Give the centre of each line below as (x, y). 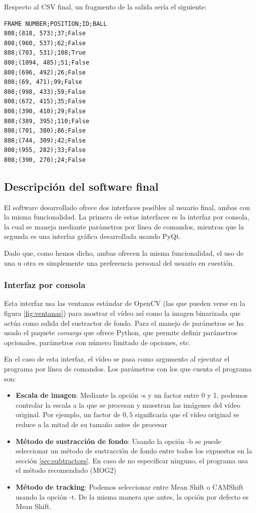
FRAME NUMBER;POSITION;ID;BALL (56, 24)
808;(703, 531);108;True (45, 53)
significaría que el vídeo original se (187, 414)
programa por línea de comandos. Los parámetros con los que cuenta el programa (128, 369)
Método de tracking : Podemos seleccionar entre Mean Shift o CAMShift (129, 486)
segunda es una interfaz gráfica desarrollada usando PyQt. (93, 236)
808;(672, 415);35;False (45, 102)
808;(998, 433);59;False (45, 92)
